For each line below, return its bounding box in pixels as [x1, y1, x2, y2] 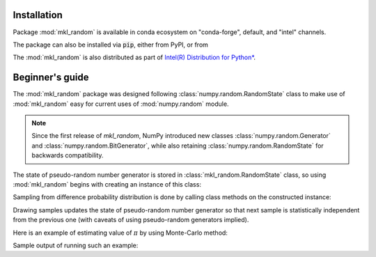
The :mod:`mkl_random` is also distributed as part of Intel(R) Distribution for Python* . [13, 53, 256, 62]
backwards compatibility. [31, 151, 104, 159]
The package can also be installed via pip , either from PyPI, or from [13, 40, 209, 49]
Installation [13, 9, 63, 21]
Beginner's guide [13, 72, 90, 84]
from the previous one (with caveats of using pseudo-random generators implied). [13, 216, 249, 224]
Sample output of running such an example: [13, 241, 139, 249]
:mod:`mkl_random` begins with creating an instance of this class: [13, 180, 202, 188]
